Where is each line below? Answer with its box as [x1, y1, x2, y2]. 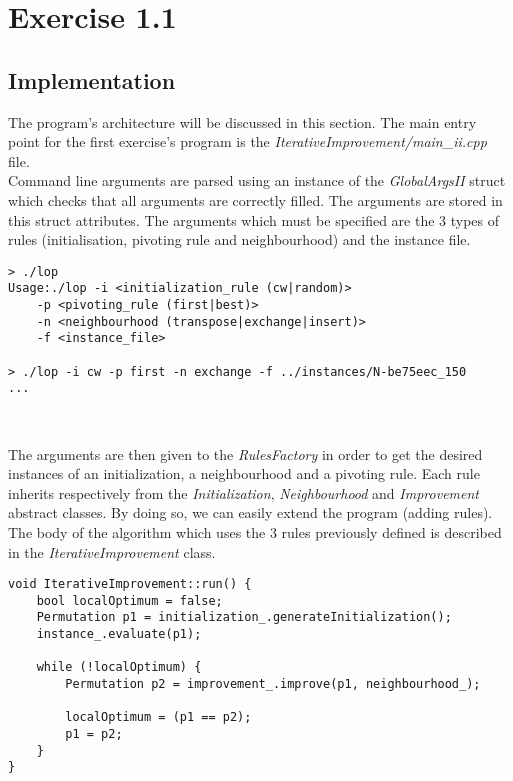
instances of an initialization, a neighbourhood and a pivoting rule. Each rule [8, 463, 480, 484]
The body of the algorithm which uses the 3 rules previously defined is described [8, 521, 502, 542]
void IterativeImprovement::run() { [8, 577, 252, 592]
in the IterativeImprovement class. [8, 541, 216, 562]
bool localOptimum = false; [36, 593, 223, 608]
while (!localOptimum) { [36, 660, 202, 675]
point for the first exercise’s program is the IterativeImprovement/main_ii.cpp [8, 131, 487, 152]
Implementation [8, 64, 176, 95]
